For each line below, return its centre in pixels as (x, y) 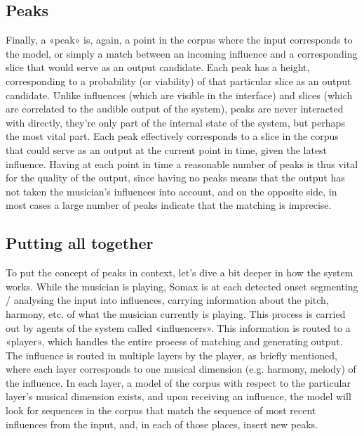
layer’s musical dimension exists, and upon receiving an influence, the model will (178, 396)
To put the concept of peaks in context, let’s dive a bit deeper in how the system (180, 272)
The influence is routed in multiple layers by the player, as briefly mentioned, (171, 355)
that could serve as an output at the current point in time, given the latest (167, 149)
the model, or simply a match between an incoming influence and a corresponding (182, 53)
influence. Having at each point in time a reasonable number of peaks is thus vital (182, 163)
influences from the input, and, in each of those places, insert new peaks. (162, 424)
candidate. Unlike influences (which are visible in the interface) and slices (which (179, 95)
